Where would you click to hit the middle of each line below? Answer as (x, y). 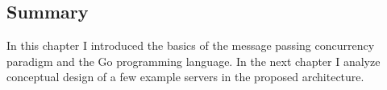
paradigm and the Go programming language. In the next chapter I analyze (193, 61)
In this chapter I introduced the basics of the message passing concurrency (191, 45)
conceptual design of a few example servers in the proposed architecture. (185, 77)
